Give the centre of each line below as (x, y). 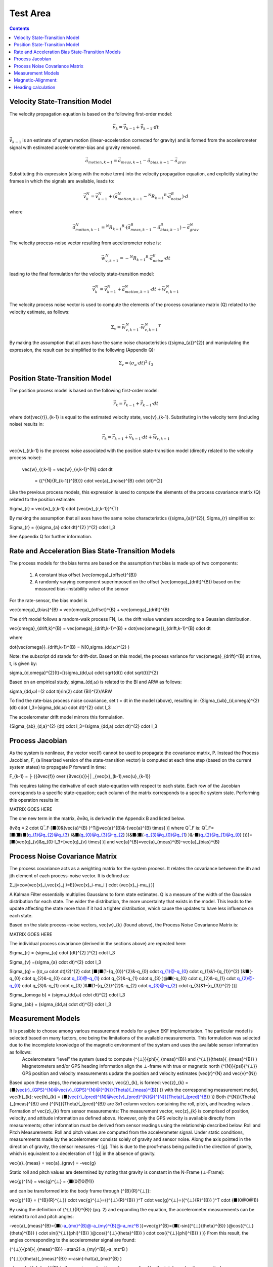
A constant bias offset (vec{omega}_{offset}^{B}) (86, 575)
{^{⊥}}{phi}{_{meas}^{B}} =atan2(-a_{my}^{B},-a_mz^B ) (69, 1249)
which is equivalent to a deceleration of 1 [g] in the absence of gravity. (83, 1153)
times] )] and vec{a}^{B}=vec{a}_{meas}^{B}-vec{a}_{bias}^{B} (154, 842)
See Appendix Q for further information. (51, 537)
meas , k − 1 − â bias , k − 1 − (147, 161)
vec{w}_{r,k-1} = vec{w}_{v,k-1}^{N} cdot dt (67, 469)
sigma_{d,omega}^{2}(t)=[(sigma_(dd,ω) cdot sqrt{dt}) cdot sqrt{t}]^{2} (84, 673)
